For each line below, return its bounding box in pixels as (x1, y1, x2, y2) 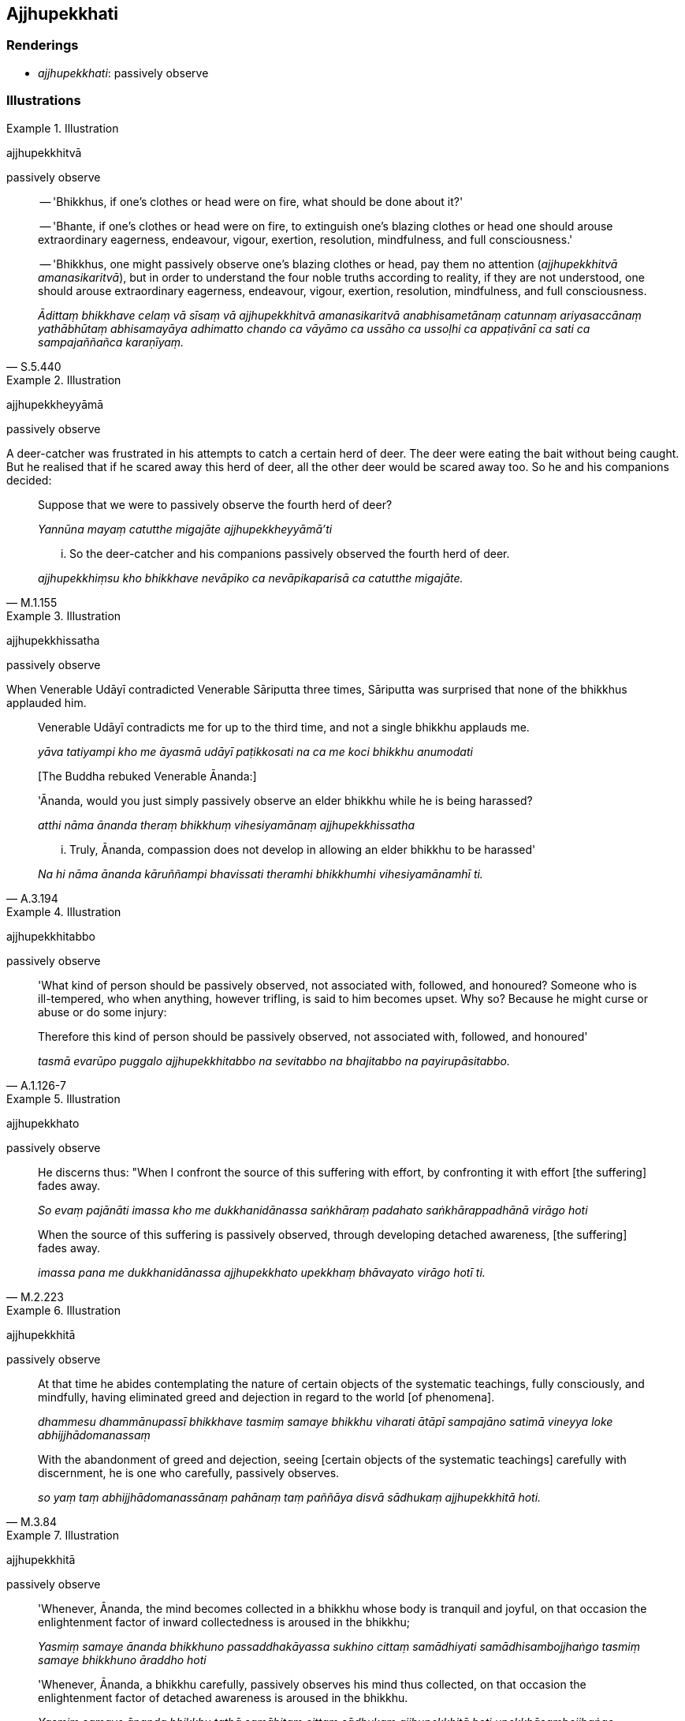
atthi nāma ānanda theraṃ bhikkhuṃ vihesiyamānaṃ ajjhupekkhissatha (38, 817, 415, 832)
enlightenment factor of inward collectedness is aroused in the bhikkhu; (38, 1614, 411, 1629)
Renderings (6, 37, 79, 54)
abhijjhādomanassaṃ (38, 1427, 151, 1442)
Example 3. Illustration (6, 608, 121, 623)
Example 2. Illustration (6, 372, 121, 387)
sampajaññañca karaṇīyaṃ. (38, 335, 184, 349)
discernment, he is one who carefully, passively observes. (38, 1465, 340, 1480)
